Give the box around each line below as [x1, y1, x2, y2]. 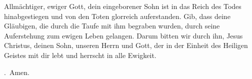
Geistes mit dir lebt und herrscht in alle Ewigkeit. [4, 49, 156, 60]
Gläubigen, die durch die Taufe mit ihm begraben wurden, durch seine [4, 20, 220, 31]
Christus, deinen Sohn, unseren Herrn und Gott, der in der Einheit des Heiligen [4, 40, 248, 50]
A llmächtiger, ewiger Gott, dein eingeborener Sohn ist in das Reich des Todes [4, 1, 241, 11]
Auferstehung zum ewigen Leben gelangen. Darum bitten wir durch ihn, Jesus [4, 30, 243, 40]
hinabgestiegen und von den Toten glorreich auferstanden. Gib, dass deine [4, 10, 230, 21]
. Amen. [4, 66, 29, 77]
